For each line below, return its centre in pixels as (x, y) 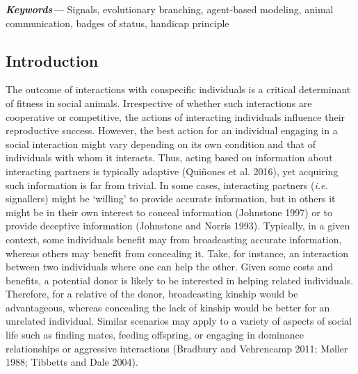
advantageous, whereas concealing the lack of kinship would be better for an (168, 307)
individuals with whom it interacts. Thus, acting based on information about (169, 157)
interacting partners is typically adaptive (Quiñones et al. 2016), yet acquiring (172, 171)
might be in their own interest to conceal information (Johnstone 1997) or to (169, 212)
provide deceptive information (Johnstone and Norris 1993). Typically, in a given (178, 226)
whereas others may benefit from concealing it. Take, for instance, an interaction (177, 253)
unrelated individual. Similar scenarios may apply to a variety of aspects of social (179, 321)
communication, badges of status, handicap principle (117, 23)
